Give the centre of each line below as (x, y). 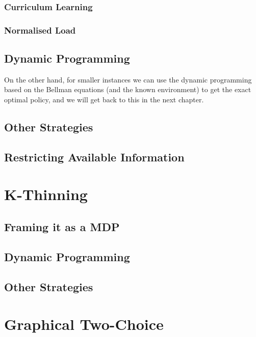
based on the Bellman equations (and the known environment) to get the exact (128, 89)
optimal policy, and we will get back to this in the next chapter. (104, 100)
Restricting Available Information (94, 157)
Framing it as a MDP (62, 227)
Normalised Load (40, 30)
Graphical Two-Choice (84, 324)
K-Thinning (46, 194)
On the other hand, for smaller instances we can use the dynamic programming (128, 79)
